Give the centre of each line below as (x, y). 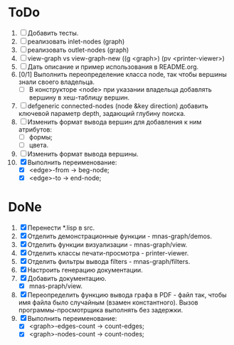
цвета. (39, 145)
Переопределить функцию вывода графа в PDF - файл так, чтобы (127, 295)
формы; (41, 137)
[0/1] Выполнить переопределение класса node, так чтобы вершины (122, 74)
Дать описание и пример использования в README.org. (113, 67)
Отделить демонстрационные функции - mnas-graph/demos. (120, 236)
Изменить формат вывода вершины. (83, 154)
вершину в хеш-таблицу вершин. (79, 97)
